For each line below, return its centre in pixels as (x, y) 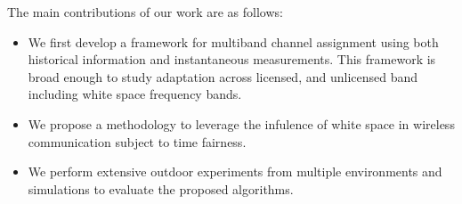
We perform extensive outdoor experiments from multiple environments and (235, 171)
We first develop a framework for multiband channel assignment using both (233, 41)
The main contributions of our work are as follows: (145, 12)
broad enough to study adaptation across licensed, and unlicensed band (223, 76)
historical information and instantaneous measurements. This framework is (232, 59)
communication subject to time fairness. (137, 141)
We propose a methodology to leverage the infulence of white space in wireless (241, 123)
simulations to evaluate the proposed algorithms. (161, 188)
